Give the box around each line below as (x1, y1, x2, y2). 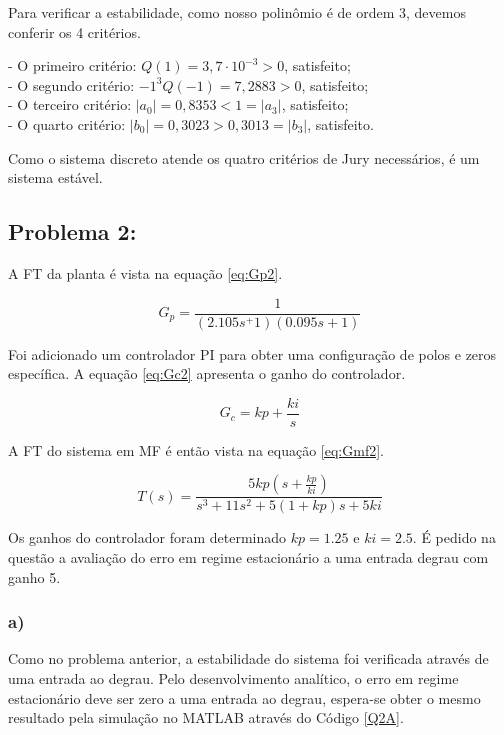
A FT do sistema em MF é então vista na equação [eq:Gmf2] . (8, 439, 384, 460)
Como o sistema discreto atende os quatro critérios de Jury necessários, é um (8, 147, 480, 168)
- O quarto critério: (8, 113, 126, 134)
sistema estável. (8, 167, 103, 188)
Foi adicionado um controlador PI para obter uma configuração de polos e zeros (8, 343, 497, 364)
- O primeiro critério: (8, 55, 137, 76)
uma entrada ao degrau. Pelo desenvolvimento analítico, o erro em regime (8, 668, 459, 689)
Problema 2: (8, 216, 137, 247)
